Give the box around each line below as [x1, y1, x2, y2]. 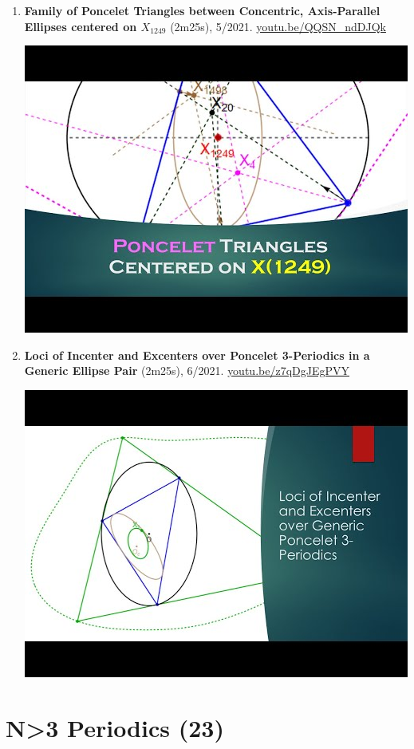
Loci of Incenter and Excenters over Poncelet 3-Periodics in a [24, 346, 370, 363]
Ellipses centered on [24, 18, 137, 34]
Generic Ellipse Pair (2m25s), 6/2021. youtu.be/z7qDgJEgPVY [24, 362, 349, 379]
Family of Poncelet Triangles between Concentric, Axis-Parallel [24, 2, 380, 18]
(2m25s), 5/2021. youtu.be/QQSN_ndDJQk [170, 18, 386, 34]
